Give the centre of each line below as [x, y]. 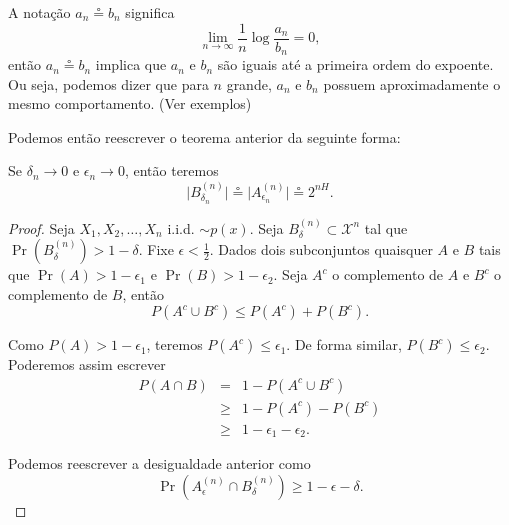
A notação [39, 12]
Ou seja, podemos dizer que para [108, 83]
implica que [131, 64]
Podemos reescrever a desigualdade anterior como [159, 463]
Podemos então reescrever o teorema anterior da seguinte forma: [204, 136]
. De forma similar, [344, 344]
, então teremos [171, 170]
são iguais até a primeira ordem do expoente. [355, 64]
